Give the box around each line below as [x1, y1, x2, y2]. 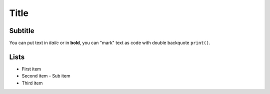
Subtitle [9, 26, 34, 35]
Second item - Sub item [21, 73, 70, 79]
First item [21, 65, 41, 72]
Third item [21, 80, 43, 86]
